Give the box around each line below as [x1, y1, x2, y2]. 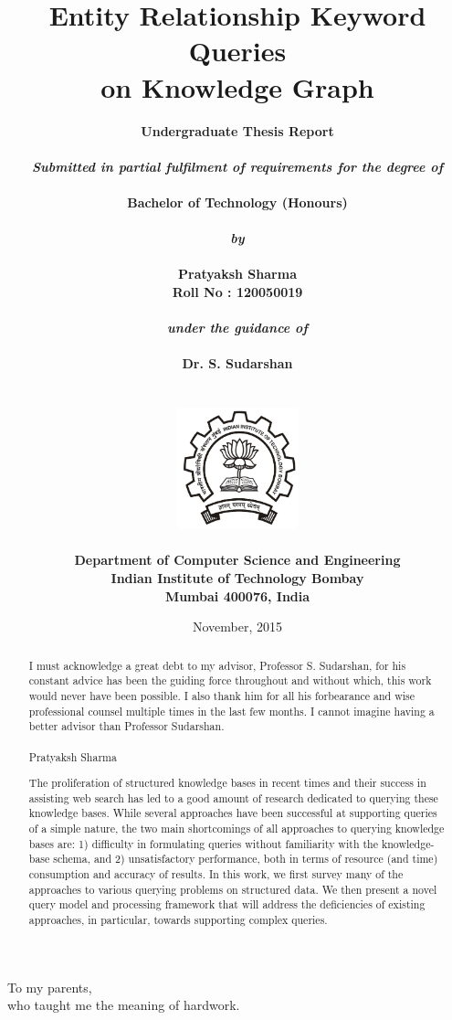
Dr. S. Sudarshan [182, 354, 293, 373]
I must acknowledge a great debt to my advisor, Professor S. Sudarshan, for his [28, 657, 406, 673]
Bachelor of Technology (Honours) [127, 192, 348, 211]
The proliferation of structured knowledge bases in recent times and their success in [28, 775, 426, 791]
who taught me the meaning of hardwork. [7, 995, 240, 1015]
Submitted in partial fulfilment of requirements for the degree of [31, 156, 444, 175]
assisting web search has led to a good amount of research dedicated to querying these [28, 790, 438, 805]
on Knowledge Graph [100, 68, 374, 105]
